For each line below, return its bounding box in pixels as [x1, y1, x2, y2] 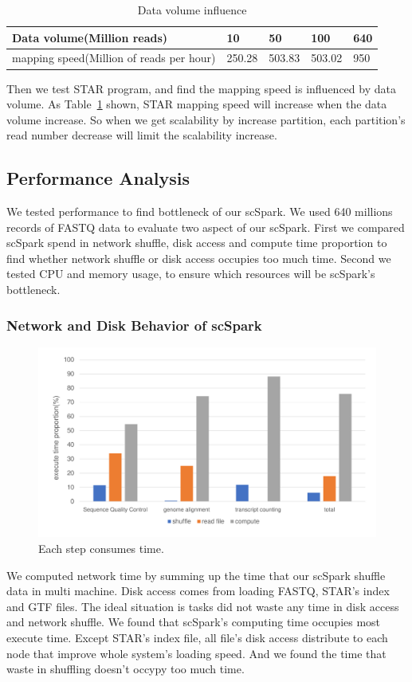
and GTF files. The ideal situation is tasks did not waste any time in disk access [6, 598, 399, 614]
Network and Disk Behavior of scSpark [6, 315, 262, 335]
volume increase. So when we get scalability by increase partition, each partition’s [6, 111, 406, 127]
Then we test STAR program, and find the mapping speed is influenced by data [6, 80, 396, 96]
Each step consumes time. [38, 539, 164, 556]
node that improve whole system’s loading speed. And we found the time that [6, 645, 386, 661]
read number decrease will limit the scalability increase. [6, 127, 277, 143]
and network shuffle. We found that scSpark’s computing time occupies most [6, 613, 381, 630]
